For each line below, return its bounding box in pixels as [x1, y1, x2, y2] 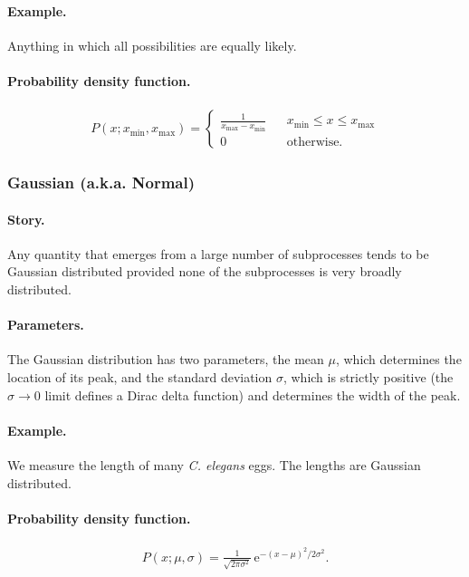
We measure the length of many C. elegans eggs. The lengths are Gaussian [7, 456, 421, 475]
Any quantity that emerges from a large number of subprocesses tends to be [7, 244, 429, 263]
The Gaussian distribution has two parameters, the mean [7, 350, 324, 369]
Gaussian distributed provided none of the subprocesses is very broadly [7, 262, 402, 281]
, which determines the [335, 350, 462, 369]
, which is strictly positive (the [282, 368, 454, 387]
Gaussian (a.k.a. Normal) [7, 171, 196, 194]
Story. [7, 209, 45, 228]
